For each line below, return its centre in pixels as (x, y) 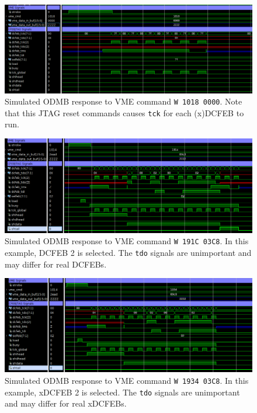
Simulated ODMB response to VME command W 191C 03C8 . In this (127, 241)
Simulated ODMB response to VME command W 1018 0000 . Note (124, 101)
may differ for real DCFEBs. (56, 264)
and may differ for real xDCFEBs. (66, 403)
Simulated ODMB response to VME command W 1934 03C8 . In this (127, 380)
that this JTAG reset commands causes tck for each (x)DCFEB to (124, 112)
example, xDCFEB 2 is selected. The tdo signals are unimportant (122, 392)
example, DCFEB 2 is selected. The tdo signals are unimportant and (128, 252)
